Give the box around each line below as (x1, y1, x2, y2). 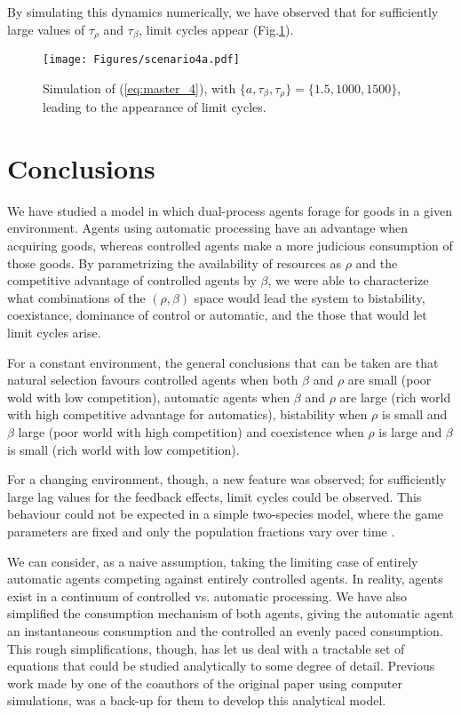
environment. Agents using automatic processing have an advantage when (7, 218, 409, 237)
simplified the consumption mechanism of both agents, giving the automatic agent (7, 604, 454, 623)
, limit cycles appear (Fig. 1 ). (139, 20, 294, 38)
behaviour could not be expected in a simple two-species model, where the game (7, 504, 444, 523)
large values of (7, 20, 85, 38)
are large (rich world (339, 387, 451, 406)
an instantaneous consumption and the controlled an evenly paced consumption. (7, 621, 443, 640)
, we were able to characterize (267, 271, 429, 290)
